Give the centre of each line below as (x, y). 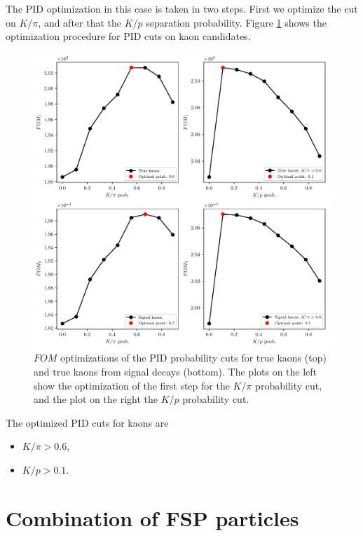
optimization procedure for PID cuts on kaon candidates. (128, 36)
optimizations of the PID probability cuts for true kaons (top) (193, 358)
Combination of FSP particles (152, 517)
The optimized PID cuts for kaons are (87, 422)
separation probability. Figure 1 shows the (236, 22)
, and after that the (80, 22)
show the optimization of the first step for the (132, 385)
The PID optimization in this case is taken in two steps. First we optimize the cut (182, 8)
